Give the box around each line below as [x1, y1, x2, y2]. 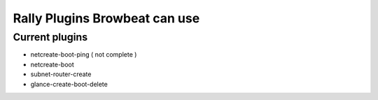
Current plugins [13, 31, 87, 43]
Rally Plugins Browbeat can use [13, 10, 200, 26]
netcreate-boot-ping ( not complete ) [30, 50, 137, 59]
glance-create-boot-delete [30, 80, 108, 88]
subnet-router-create [30, 70, 92, 78]
